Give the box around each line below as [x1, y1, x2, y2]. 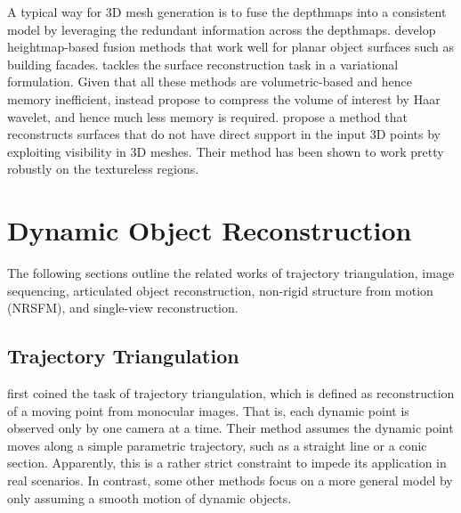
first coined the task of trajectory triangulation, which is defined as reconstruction [7, 384, 455, 403]
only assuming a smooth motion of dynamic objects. [7, 488, 292, 507]
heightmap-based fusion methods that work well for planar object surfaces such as [7, 37, 454, 56]
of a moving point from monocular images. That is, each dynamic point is [7, 401, 409, 419]
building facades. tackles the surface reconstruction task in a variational [7, 54, 399, 73]
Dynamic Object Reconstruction [7, 212, 412, 248]
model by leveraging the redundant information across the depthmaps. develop [7, 20, 436, 38]
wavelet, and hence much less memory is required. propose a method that [7, 107, 408, 126]
